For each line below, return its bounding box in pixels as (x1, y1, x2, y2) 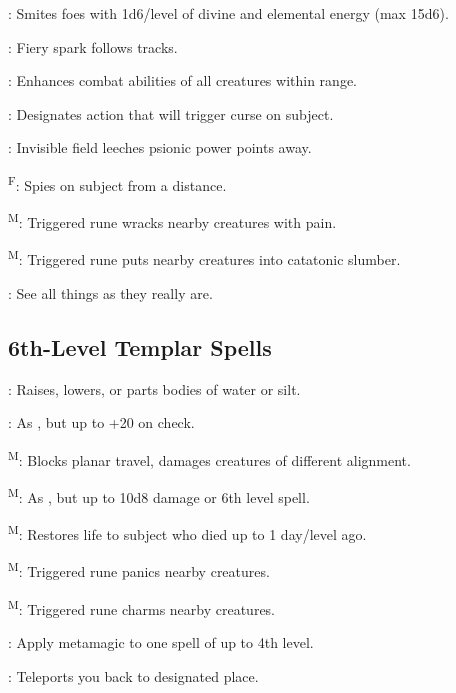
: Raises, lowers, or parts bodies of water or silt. (8, 378, 301, 399)
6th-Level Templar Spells (8, 331, 272, 362)
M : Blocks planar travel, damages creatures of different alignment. (8, 446, 411, 470)
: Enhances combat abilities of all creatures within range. (8, 70, 357, 91)
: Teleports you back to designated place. (8, 665, 259, 686)
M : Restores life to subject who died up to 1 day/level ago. (8, 521, 367, 544)
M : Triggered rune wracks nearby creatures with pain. (8, 209, 337, 232)
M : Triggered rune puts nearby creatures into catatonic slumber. (8, 246, 401, 270)
